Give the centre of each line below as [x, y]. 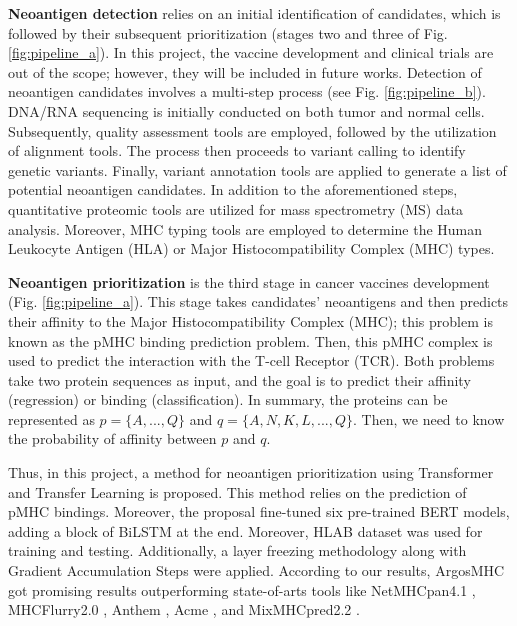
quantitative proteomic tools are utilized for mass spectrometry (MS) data [236, 208]
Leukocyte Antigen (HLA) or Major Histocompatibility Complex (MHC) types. [251, 248]
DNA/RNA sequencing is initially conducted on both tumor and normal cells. [246, 110]
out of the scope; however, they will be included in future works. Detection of [245, 71]
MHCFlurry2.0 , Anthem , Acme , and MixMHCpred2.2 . [184, 609]
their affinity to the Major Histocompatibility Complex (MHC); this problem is [250, 320]
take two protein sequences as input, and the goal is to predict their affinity [239, 379]
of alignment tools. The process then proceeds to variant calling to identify [237, 150]
